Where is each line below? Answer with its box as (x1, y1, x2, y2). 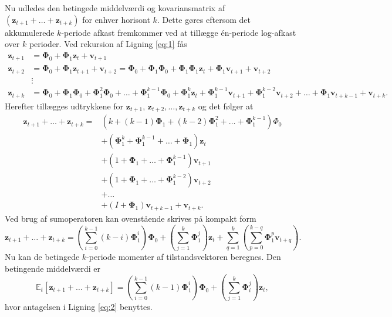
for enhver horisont (82, 13, 150, 25)
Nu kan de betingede (5, 251, 80, 263)
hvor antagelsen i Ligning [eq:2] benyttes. (5, 301, 153, 313)
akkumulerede (5, 26, 55, 38)
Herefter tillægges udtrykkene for (5, 99, 124, 112)
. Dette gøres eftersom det (157, 13, 251, 25)
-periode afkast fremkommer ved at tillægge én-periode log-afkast (61, 26, 296, 38)
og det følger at (198, 99, 254, 112)
